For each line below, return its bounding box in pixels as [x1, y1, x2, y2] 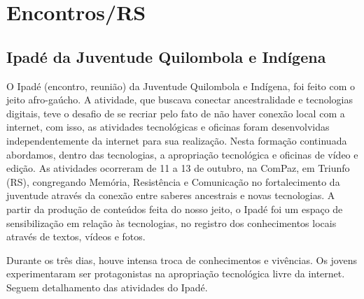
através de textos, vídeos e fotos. [6, 229, 146, 244]
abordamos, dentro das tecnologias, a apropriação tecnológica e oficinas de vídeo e [6, 147, 358, 161]
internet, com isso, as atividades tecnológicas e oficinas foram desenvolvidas [6, 119, 330, 134]
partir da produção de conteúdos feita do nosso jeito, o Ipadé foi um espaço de [6, 201, 343, 216]
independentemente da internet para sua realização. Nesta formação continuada [6, 133, 347, 147]
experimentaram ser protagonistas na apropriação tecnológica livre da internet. [6, 266, 345, 281]
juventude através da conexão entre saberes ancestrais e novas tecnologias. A [6, 188, 335, 203]
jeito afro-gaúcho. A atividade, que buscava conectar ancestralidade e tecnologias [6, 92, 353, 107]
